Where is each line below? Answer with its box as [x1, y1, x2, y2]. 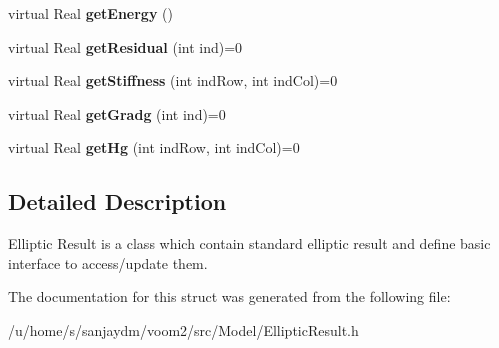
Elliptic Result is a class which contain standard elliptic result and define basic [8, 233, 491, 254]
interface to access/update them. [8, 252, 208, 273]
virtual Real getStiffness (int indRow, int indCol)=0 [8, 70, 338, 91]
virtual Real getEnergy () [8, 3, 173, 23]
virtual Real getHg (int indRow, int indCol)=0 [8, 137, 300, 158]
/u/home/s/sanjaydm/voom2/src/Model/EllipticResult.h [8, 319, 359, 340]
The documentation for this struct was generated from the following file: [8, 286, 451, 307]
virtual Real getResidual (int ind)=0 [8, 36, 243, 57]
